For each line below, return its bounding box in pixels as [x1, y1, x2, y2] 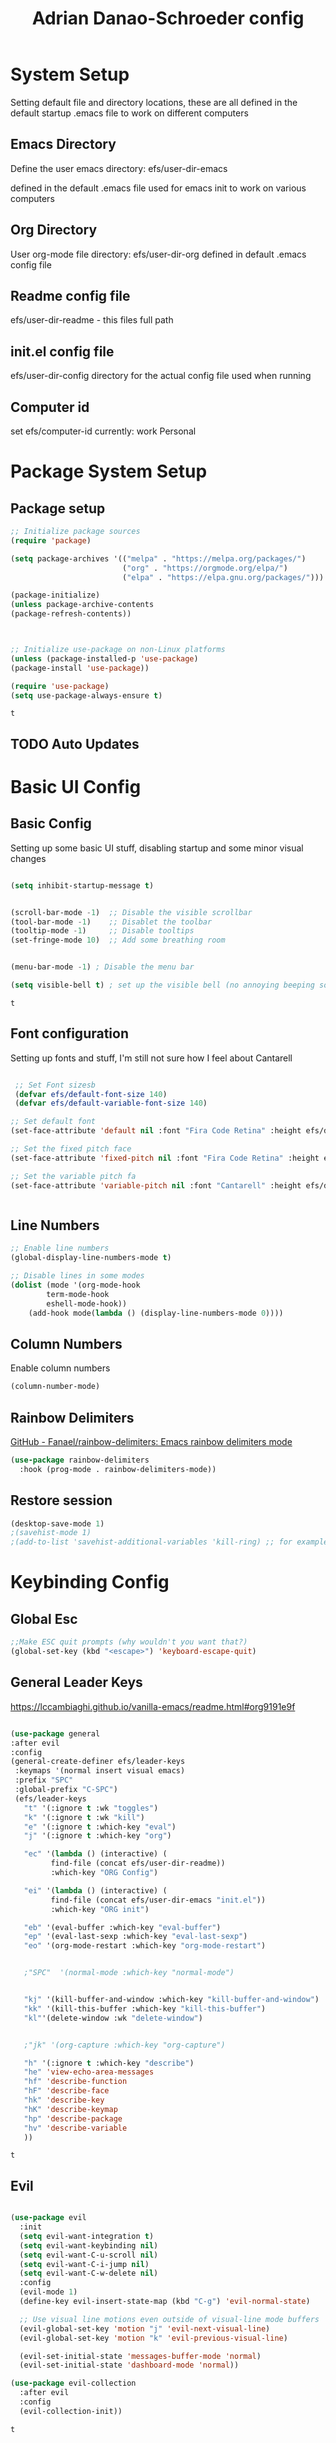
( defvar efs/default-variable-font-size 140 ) [14, 1098, 208, 1109]
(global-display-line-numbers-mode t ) [10, 1253, 172, 1263]
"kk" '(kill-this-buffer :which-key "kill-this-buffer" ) [23, 2003, 267, 2014]
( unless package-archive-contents [10, 600, 155, 610]
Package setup [10, 500, 106, 517]
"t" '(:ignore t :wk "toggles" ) [23, 1803, 159, 1813]
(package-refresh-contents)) [10, 609, 132, 619]
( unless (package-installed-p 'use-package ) [10, 653, 199, 664]
